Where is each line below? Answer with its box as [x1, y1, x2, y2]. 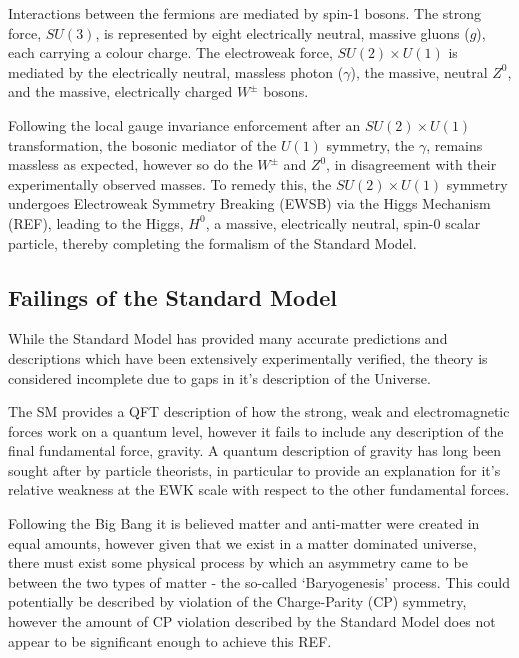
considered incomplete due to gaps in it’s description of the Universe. [8, 367, 431, 388]
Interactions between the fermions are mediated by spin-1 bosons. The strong [8, 3, 482, 23]
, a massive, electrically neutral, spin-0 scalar [205, 212, 481, 233]
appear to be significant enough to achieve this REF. [8, 630, 332, 651]
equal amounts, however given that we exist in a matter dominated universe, [8, 532, 477, 553]
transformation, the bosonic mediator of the [8, 134, 277, 155]
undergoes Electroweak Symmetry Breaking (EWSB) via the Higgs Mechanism [8, 193, 491, 214]
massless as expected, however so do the [8, 154, 253, 175]
